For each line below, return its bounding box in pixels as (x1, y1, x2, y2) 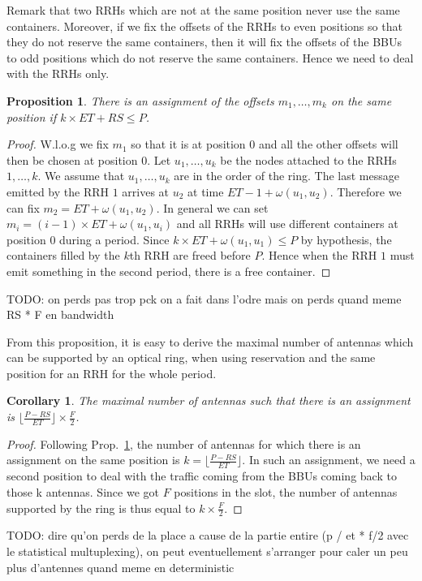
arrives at (122, 183, 170, 200)
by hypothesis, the (300, 230, 392, 247)
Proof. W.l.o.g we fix (6, 136, 109, 153)
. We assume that (37, 167, 125, 184)
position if (6, 108, 57, 125)
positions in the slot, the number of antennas (174, 483, 398, 500)
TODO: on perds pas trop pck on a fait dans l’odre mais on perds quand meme (6, 290, 402, 307)
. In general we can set (156, 199, 269, 216)
